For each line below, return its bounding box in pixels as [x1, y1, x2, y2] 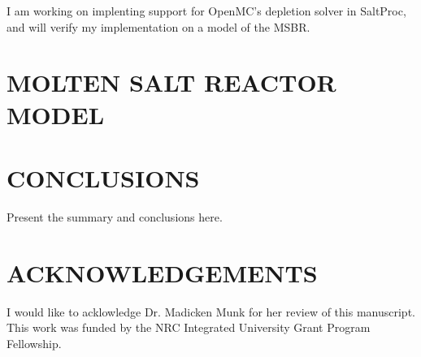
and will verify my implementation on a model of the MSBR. [7, 18, 310, 35]
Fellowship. [7, 334, 62, 351]
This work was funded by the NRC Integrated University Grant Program [7, 319, 371, 336]
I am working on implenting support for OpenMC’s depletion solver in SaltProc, [7, 2, 406, 19]
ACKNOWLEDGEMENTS [7, 256, 318, 289]
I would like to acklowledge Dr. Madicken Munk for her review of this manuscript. [7, 303, 415, 320]
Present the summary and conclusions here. [7, 208, 223, 225]
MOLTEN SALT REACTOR [7, 66, 336, 99]
